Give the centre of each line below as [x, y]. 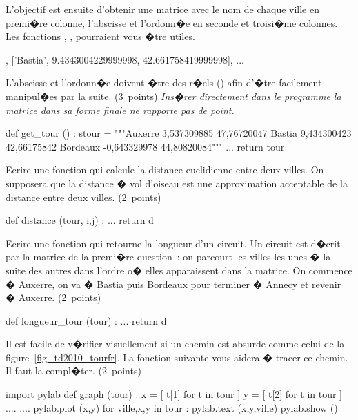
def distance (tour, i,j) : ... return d [80, 220]
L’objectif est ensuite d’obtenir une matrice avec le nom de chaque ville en [162, 9]
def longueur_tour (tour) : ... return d [86, 320]
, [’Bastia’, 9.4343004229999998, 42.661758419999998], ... [125, 59]
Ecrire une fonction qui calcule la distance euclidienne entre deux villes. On [165, 170]
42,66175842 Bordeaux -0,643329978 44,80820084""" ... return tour [145, 146]
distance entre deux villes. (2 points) [83, 197]
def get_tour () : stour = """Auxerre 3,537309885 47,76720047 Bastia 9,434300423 [179, 133]
